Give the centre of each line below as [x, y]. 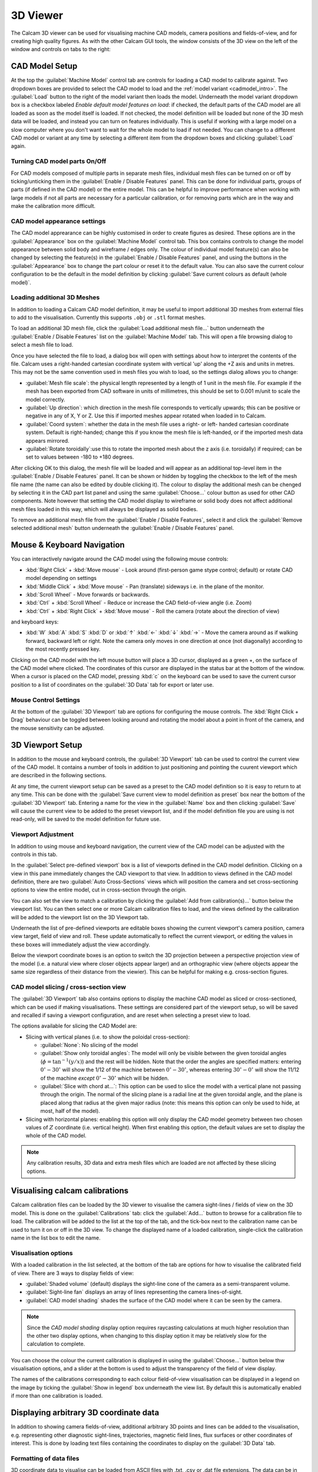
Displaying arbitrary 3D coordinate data [85, 1413]
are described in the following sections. [59, 775]
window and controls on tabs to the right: [61, 49]
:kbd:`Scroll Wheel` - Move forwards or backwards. [88, 594]
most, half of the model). [70, 1111]
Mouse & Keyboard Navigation [68, 545]
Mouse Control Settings [46, 699]
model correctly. [46, 399]
